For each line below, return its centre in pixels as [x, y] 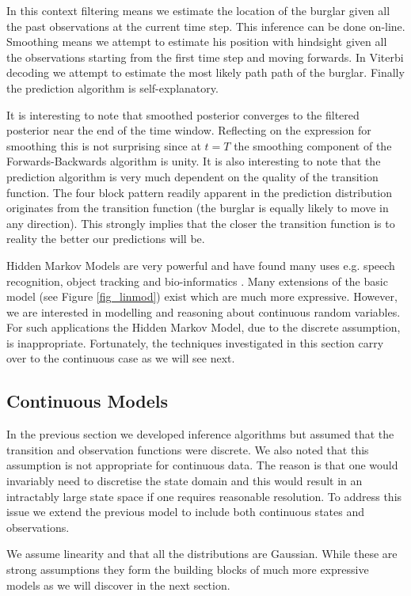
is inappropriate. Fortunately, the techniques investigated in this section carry [195, 342]
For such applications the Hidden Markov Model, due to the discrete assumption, [204, 327]
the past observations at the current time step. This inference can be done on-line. [206, 26]
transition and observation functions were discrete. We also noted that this [188, 449]
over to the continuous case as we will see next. [121, 358]
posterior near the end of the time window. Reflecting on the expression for [189, 130]
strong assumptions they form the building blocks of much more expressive [188, 569]
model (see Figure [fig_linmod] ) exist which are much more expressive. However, [202, 296]
